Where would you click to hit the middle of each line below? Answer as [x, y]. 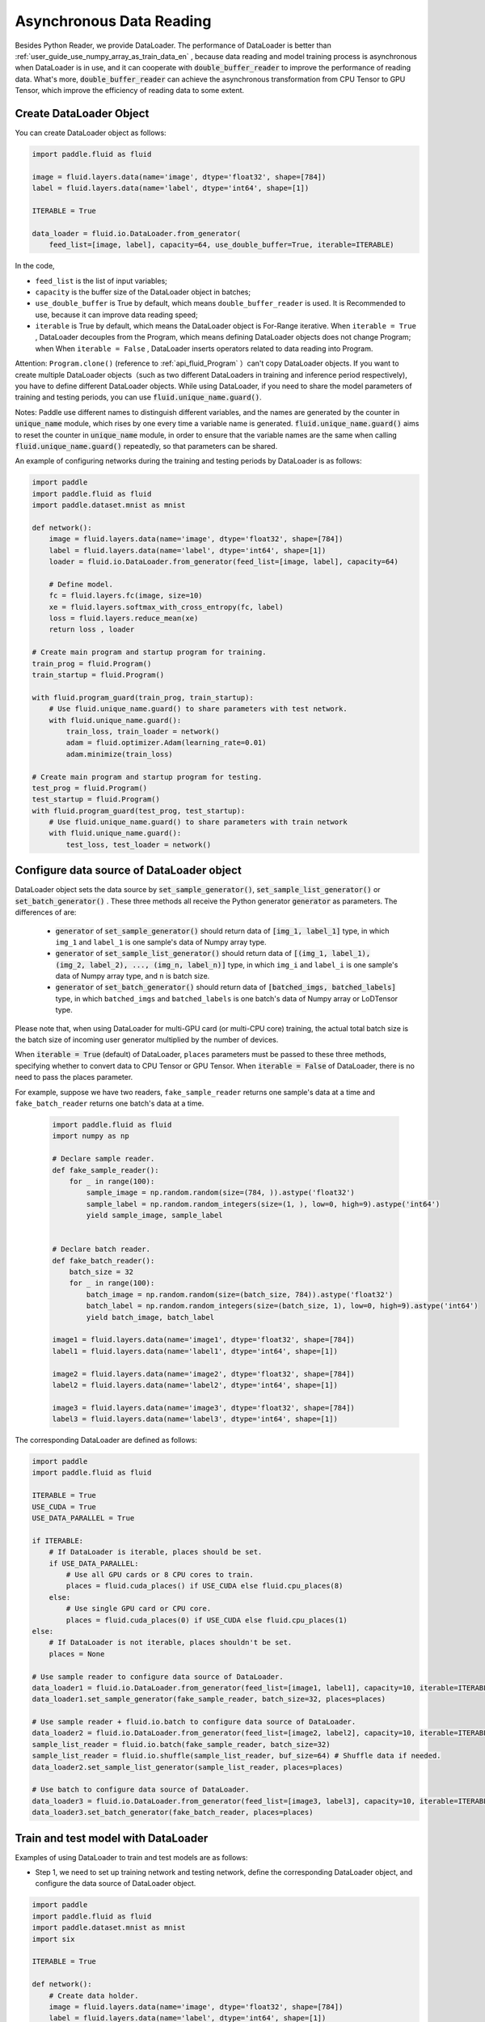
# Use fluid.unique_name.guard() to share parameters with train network [198, 822]
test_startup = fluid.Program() [96, 799]
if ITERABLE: [58, 1540]
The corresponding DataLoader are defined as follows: [106, 1440]
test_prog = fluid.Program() [90, 788]
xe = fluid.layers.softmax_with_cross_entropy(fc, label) [166, 607]
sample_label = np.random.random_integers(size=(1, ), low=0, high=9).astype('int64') [263, 1204]
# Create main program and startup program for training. [149, 652]
